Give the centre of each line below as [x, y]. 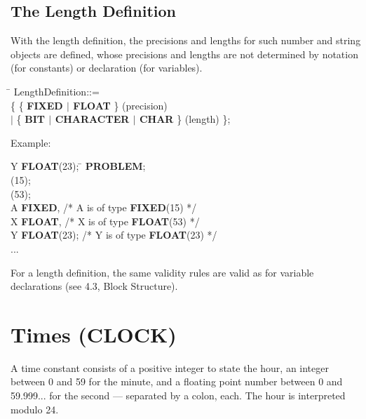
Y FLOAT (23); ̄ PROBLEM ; [78, 166]
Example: [31, 142]
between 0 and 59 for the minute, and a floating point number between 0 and [177, 381]
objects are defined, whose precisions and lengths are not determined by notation [184, 54]
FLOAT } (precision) [120, 105]
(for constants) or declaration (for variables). [107, 68]
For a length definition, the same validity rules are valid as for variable [162, 272]
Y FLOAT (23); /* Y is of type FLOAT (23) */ [114, 235]
